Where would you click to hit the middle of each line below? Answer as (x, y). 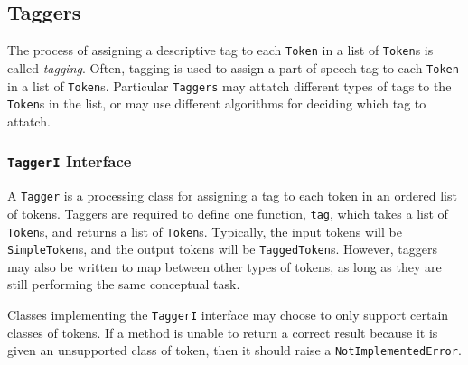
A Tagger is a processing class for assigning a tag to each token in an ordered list (232, 196)
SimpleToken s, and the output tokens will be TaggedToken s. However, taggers (222, 249)
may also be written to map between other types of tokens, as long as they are (225, 266)
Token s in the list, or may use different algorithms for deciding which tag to (217, 103)
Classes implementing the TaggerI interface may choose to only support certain (228, 315)
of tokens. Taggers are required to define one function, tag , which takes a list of (228, 213)
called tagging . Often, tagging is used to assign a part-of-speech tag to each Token (233, 67)
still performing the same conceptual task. (124, 284)
